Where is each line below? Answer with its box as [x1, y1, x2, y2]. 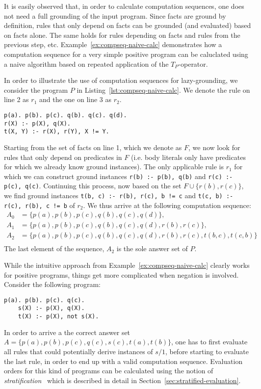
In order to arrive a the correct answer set [4, 327, 130, 337]
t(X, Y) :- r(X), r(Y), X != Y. [4, 128, 109, 135]
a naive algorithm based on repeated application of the [4, 58, 169, 69]
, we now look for [188, 142, 240, 152]
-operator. [178, 58, 208, 69]
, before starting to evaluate [165, 346, 249, 356]
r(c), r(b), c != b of [4, 200, 75, 210]
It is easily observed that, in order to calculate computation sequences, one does [4, 1, 244, 11]
